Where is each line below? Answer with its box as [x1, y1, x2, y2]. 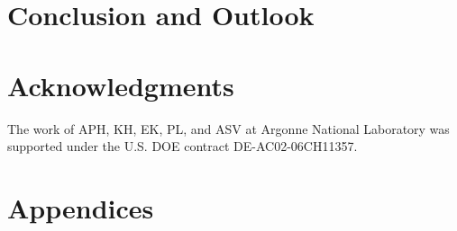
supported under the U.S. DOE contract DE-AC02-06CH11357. [7, 137, 358, 155]
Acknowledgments [7, 67, 234, 103]
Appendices [7, 189, 154, 226]
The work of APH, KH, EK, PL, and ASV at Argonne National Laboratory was [7, 119, 450, 138]
